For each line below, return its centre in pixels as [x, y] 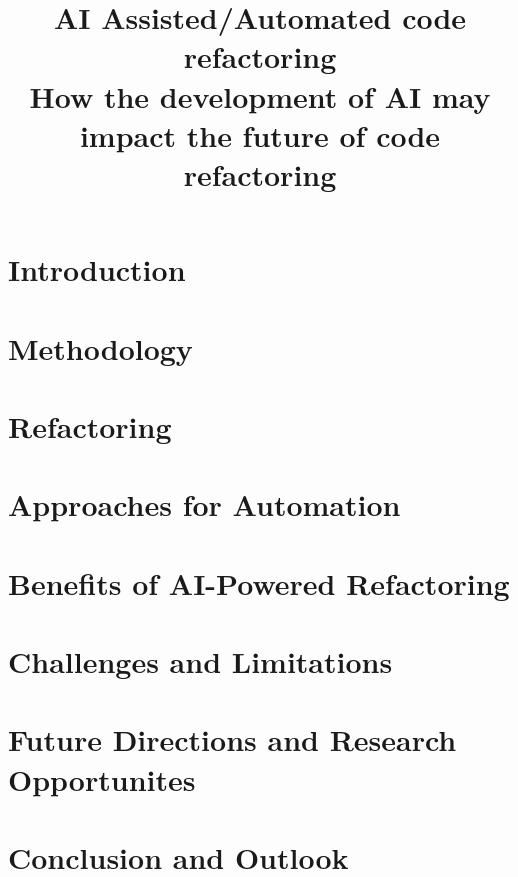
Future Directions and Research [232, 739]
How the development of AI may [260, 95]
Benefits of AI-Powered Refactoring [259, 582]
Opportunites [102, 778]
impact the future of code [260, 134]
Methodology [100, 347]
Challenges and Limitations [200, 661]
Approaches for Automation [204, 504]
